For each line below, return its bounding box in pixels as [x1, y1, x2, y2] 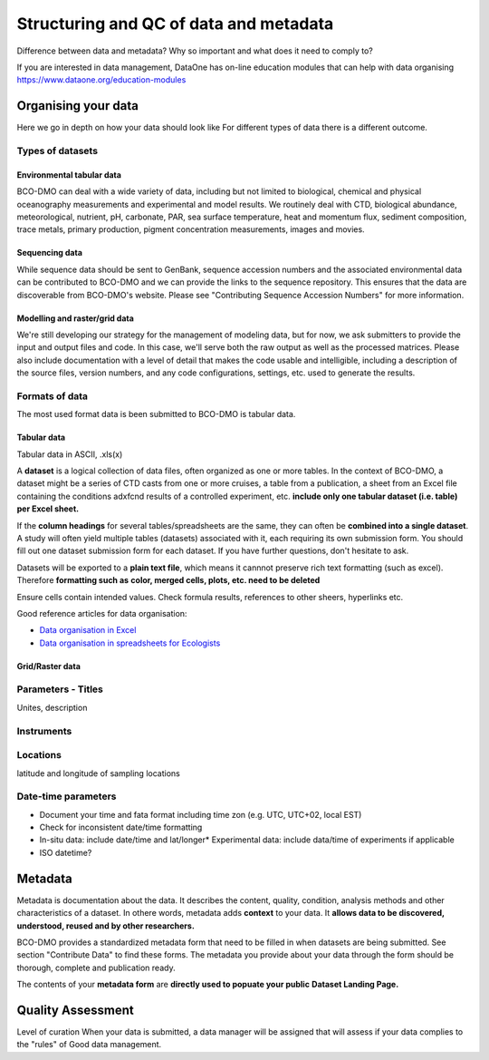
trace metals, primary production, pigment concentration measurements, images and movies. [16, 224, 366, 235]
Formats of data [16, 390, 89, 403]
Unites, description [16, 702, 88, 713]
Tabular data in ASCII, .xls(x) [16, 449, 123, 460]
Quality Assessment [16, 1002, 135, 1017]
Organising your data [16, 98, 139, 113]
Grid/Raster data [16, 660, 81, 671]
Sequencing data [16, 248, 83, 258]
